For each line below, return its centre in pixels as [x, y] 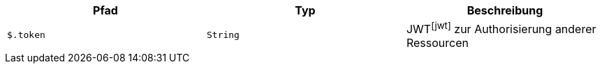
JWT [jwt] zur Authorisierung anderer [501, 28]
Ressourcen [437, 43]
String [223, 35]
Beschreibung [505, 10]
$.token [26, 35]
